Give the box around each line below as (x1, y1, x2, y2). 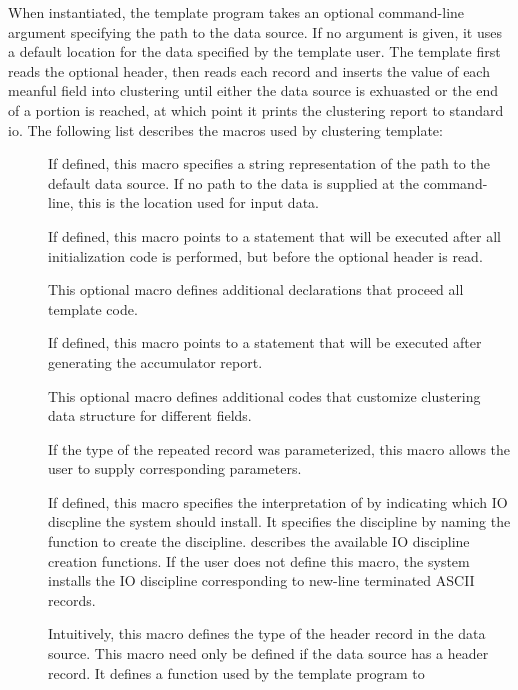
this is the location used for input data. (78, 192, 319, 213)
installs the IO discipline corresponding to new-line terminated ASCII (48, 570, 475, 591)
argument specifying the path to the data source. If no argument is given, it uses (8, 21, 502, 42)
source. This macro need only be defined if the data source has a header (48, 643, 489, 664)
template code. (48, 298, 138, 319)
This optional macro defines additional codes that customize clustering (48, 385, 481, 406)
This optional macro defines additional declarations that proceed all (48, 279, 464, 300)
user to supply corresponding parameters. (48, 458, 302, 479)
